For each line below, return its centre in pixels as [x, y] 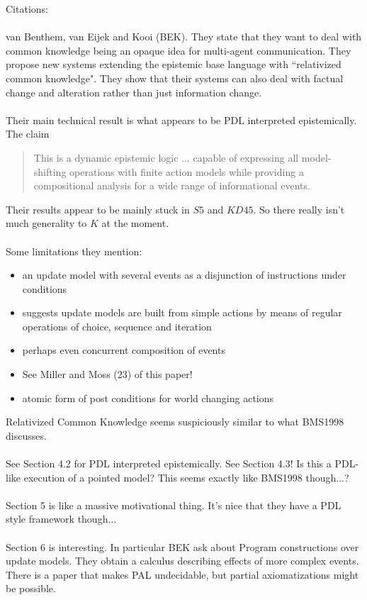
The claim [28, 134]
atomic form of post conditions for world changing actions [148, 398]
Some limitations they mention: [74, 251]
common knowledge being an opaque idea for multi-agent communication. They [179, 50]
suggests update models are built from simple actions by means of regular [182, 312]
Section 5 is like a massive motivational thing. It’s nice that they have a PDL [174, 505]
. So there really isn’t [299, 209]
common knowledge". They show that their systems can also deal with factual [175, 78]
